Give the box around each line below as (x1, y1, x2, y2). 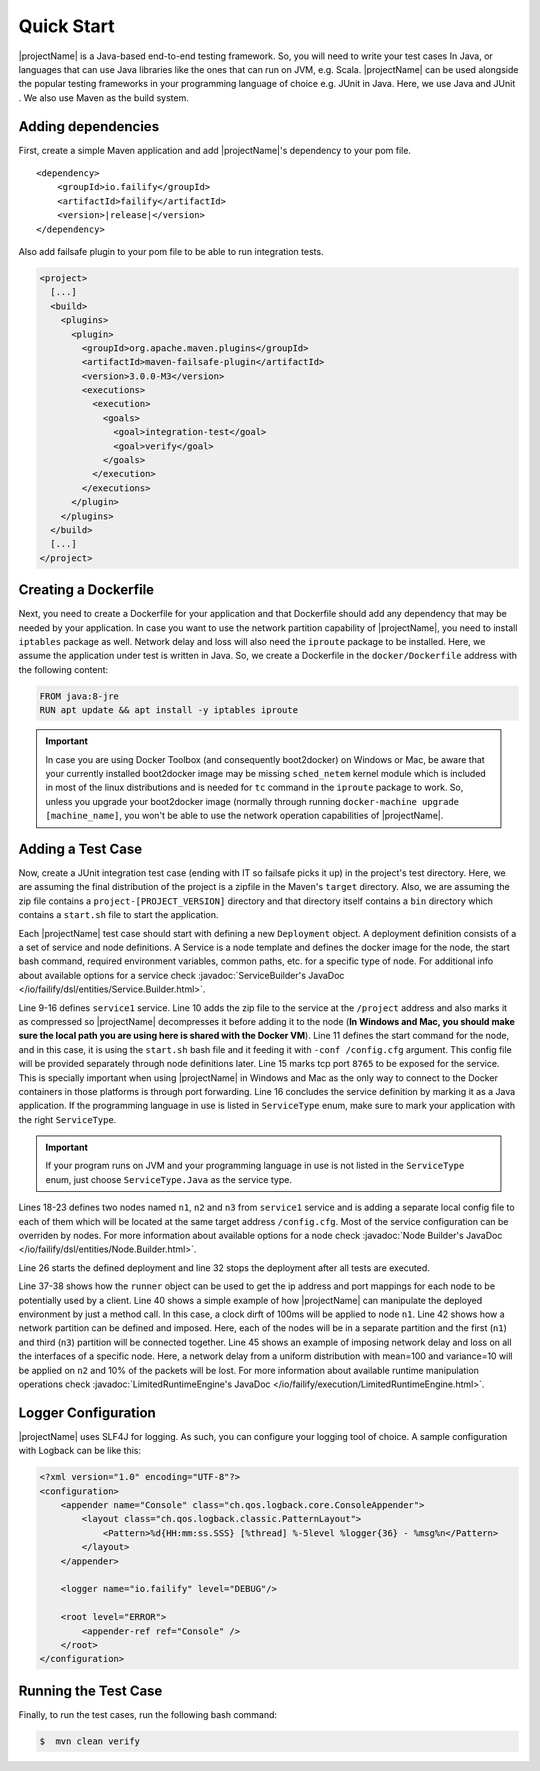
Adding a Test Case (18, 840, 143, 857)
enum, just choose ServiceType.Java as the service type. (45, 1173, 292, 1185)
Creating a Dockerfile (18, 581, 155, 599)
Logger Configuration (18, 1404, 157, 1421)
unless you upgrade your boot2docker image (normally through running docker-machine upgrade (45, 795, 460, 807)
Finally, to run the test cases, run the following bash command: (18, 1708, 278, 1720)
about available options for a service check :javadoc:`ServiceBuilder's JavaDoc (18, 969, 345, 981)
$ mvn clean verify (39, 1735, 140, 1747)
